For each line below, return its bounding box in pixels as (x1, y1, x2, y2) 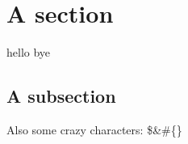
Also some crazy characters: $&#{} (6, 121, 182, 138)
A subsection (6, 83, 116, 108)
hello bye (6, 44, 51, 61)
